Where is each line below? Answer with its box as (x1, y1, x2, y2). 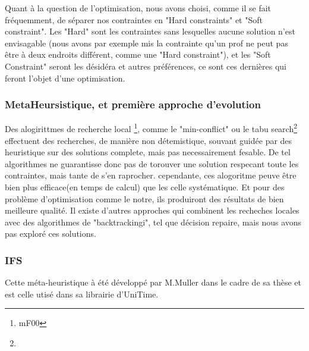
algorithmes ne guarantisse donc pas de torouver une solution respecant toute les (5, 157, 299, 170)
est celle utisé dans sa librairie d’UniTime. (5, 287, 159, 300)
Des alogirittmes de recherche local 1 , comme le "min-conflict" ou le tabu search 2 (5, 121, 298, 135)
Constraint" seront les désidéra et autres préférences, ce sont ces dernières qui (5, 59, 286, 72)
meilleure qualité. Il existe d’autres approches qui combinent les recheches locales (5, 204, 299, 217)
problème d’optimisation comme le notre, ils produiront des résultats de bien (5, 192, 284, 205)
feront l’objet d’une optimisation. (5, 71, 125, 84)
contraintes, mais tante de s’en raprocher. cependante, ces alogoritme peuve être (5, 169, 297, 181)
